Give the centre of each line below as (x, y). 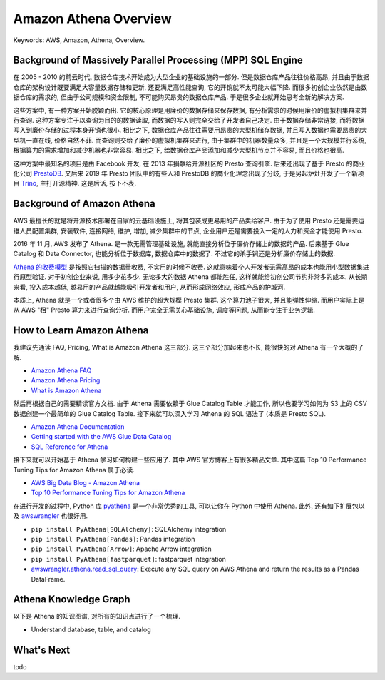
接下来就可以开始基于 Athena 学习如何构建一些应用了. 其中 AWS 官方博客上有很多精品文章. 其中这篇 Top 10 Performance (190, 460)
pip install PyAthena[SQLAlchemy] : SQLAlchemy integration (129, 529)
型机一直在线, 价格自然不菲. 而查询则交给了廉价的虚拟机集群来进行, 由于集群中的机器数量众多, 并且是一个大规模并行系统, (190, 140)
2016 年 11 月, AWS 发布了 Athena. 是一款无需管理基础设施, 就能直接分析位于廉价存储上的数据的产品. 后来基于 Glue (181, 244)
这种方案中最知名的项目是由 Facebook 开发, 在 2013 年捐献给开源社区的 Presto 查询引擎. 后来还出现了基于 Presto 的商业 (189, 163)
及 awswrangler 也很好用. (51, 516)
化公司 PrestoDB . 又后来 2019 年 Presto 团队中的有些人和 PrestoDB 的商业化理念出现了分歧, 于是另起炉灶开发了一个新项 (189, 173)
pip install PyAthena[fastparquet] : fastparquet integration (128, 559)
